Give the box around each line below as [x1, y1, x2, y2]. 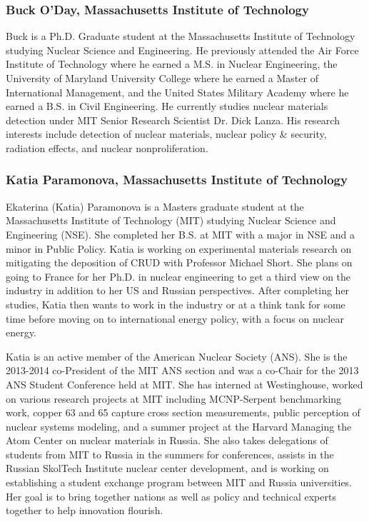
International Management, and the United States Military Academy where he [6, 84, 349, 99]
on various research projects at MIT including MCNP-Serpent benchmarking [6, 391, 342, 406]
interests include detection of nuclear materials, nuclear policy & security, [6, 126, 327, 141]
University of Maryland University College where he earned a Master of [6, 71, 318, 85]
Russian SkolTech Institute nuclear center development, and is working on [6, 461, 329, 476]
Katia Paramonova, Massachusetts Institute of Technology [6, 171, 348, 189]
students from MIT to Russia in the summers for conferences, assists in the [6, 446, 334, 461]
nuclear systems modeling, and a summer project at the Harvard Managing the [6, 418, 352, 433]
